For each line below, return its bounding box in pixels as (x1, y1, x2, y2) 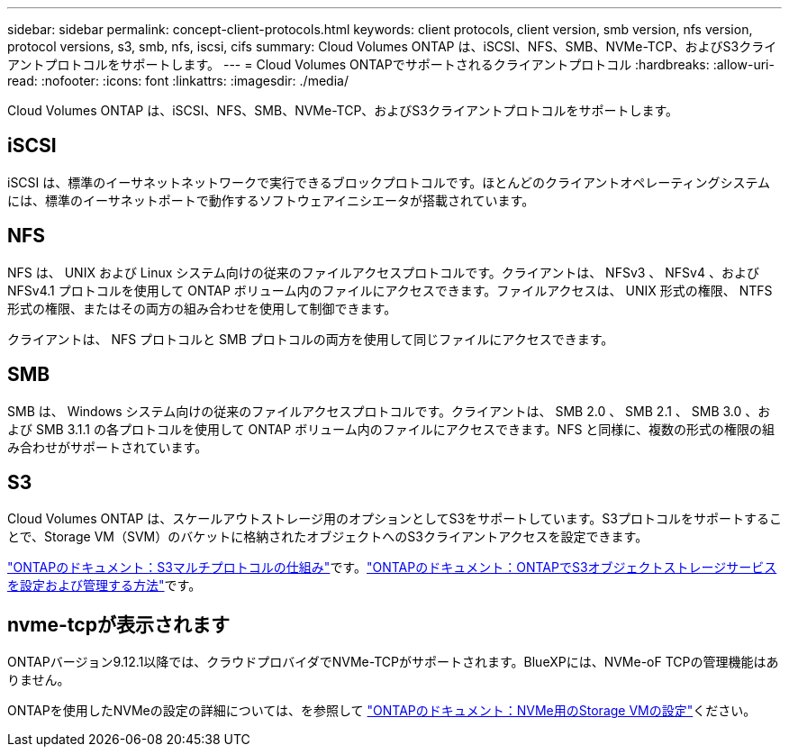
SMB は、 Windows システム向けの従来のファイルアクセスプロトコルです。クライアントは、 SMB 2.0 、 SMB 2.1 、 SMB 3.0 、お (7, 403, 771, 419)
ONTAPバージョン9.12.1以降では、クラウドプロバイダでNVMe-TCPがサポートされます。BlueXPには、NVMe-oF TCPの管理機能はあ (7, 654, 779, 670)
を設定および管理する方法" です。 (7, 577, 202, 594)
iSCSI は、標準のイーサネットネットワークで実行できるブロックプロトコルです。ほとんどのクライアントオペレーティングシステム (7, 174, 771, 190)
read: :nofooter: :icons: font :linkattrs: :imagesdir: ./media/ (7, 73, 349, 88)
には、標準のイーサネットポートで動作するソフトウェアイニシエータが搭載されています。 (7, 192, 535, 208)
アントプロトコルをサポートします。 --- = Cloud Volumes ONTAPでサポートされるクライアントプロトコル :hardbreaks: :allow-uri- (7, 57, 775, 72)
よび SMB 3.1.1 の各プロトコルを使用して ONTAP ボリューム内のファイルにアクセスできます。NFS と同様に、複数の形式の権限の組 (7, 421, 775, 437)
